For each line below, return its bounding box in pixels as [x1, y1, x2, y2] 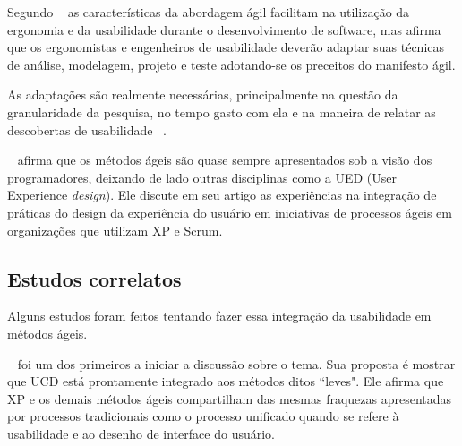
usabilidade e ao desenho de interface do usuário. [7, 424, 275, 442]
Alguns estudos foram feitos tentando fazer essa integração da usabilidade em [7, 306, 432, 325]
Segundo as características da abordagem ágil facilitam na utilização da [7, 3, 410, 21]
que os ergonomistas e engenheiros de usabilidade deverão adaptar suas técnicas [7, 38, 445, 56]
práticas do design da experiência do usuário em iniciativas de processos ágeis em [7, 202, 452, 221]
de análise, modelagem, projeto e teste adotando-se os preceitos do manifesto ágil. [7, 55, 456, 73]
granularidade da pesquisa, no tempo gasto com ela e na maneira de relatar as [7, 102, 436, 121]
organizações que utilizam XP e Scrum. [7, 220, 223, 239]
